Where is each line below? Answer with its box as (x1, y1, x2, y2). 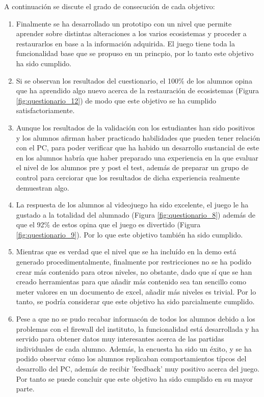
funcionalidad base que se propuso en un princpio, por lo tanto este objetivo (16, 48, 254, 59)
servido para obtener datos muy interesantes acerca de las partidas (16, 333, 224, 344)
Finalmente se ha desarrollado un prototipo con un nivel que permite (16, 18, 232, 29)
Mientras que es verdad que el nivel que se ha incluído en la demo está (16, 246, 236, 257)
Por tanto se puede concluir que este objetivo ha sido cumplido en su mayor (16, 373, 253, 384)
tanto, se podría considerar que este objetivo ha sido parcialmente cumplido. (16, 296, 255, 307)
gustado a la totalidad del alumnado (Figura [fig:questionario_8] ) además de (16, 209, 255, 220)
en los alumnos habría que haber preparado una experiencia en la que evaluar (16, 152, 258, 163)
